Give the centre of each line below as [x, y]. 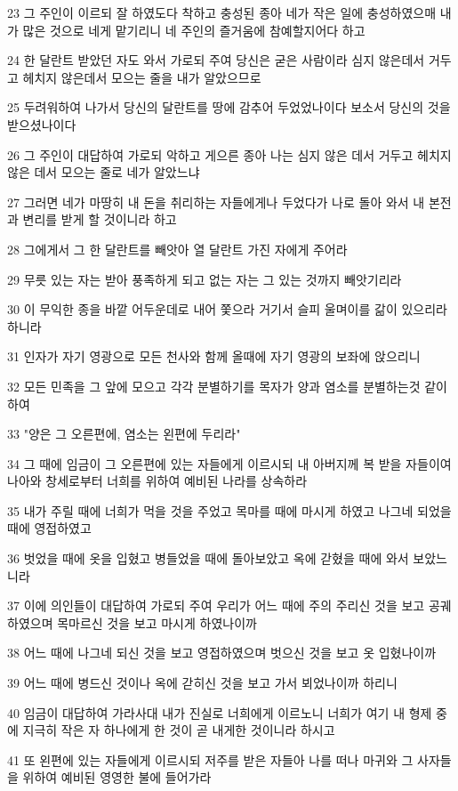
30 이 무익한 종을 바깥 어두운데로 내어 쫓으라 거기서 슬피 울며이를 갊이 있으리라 [227, 309]
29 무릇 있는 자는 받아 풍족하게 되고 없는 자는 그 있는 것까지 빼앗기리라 [205, 279]
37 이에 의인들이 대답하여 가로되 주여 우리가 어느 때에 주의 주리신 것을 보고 [216, 605]
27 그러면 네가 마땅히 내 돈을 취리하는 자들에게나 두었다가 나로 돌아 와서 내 [216, 202]
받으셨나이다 [42, 124]
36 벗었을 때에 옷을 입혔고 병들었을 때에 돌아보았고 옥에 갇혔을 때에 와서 [208, 558]
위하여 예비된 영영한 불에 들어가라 [117, 777]
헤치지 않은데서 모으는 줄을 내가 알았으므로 [142, 77]
